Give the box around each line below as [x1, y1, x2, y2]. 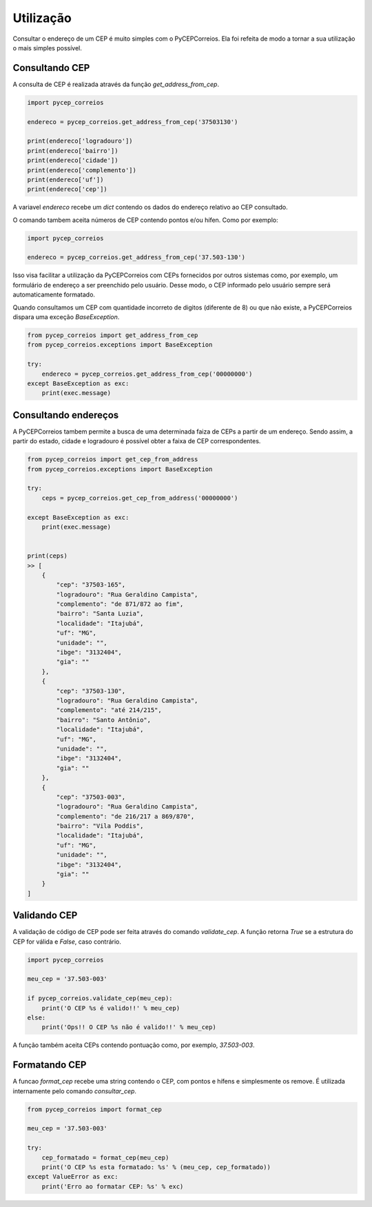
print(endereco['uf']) [27, 176, 104, 183]
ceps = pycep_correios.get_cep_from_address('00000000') [41, 494, 238, 502]
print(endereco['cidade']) [27, 156, 118, 165]
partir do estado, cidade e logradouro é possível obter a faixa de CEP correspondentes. [12, 437, 261, 445]
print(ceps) [27, 552, 68, 560]
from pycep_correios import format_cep [27, 1105, 162, 1113]
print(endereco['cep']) [27, 185, 108, 193]
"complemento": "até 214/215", [56, 707, 162, 714]
